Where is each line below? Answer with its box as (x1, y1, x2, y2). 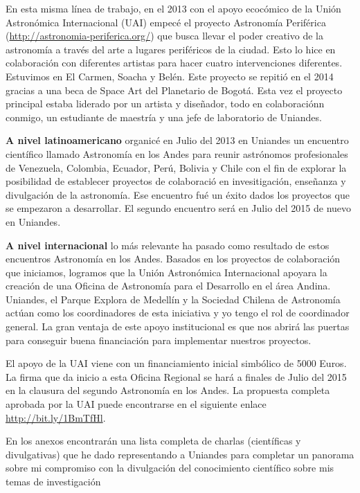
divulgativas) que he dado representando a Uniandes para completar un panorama (6, 447, 354, 461)
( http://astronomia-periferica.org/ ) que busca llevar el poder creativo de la (6, 28, 323, 43)
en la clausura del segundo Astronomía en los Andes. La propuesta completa (6, 383, 330, 397)
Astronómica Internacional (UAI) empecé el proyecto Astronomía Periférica (6, 15, 326, 29)
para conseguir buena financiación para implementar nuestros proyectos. (6, 332, 312, 347)
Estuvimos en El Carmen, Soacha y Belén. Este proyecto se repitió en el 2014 (6, 69, 334, 83)
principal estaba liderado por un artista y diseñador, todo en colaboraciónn (6, 96, 325, 111)
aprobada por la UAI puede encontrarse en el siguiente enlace (6, 397, 267, 411)
